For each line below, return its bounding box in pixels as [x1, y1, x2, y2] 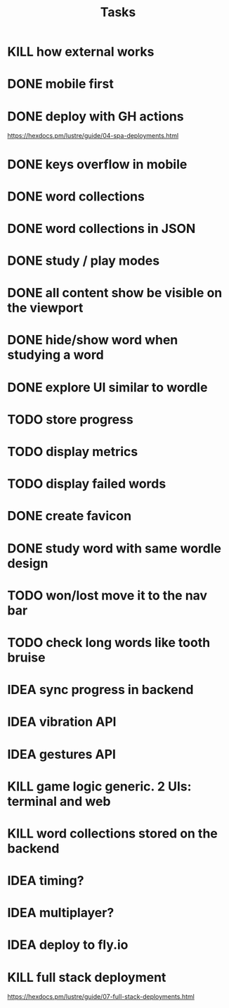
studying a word [7, 347, 104, 363]
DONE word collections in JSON [7, 220, 196, 237]
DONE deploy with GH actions [7, 108, 184, 124]
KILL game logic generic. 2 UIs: [7, 779, 192, 794]
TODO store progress [7, 411, 133, 427]
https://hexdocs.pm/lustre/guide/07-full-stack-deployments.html [7, 993, 195, 1001]
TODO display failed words [7, 476, 166, 492]
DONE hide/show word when [7, 332, 178, 348]
